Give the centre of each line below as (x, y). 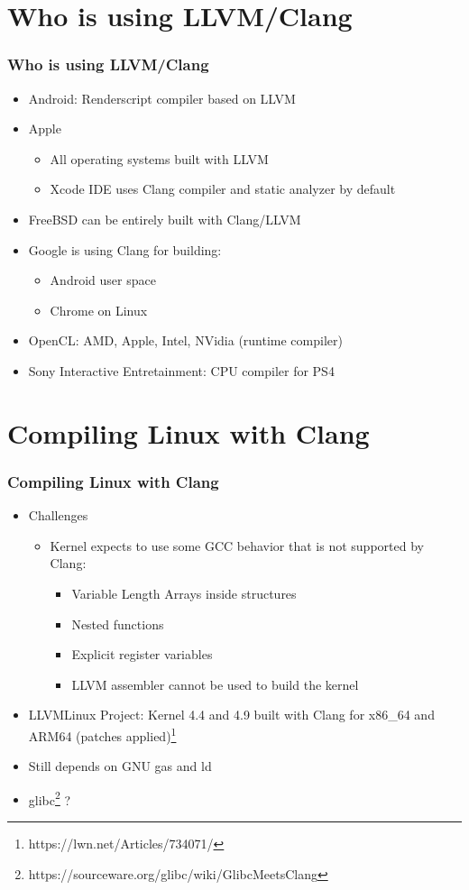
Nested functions (118, 624)
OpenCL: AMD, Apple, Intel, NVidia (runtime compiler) (185, 340)
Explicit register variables (142, 654)
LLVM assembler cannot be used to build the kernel (215, 684)
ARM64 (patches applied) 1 (102, 734)
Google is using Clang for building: (125, 249)
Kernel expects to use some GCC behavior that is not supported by (237, 545)
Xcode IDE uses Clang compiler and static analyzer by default (223, 189)
